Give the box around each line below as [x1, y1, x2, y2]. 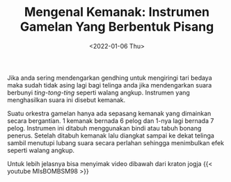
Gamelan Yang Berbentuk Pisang [19, 19, 214, 35]
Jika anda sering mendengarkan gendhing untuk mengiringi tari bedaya [7, 74, 212, 82]
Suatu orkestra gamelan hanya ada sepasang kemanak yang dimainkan [7, 109, 212, 117]
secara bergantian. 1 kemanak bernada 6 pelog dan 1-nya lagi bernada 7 [7, 116, 214, 125]
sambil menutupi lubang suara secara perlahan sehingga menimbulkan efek [7, 138, 225, 147]
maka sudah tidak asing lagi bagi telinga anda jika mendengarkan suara [7, 81, 212, 89]
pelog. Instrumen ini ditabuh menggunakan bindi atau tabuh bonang [7, 124, 202, 132]
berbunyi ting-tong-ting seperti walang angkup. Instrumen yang [7, 88, 190, 97]
